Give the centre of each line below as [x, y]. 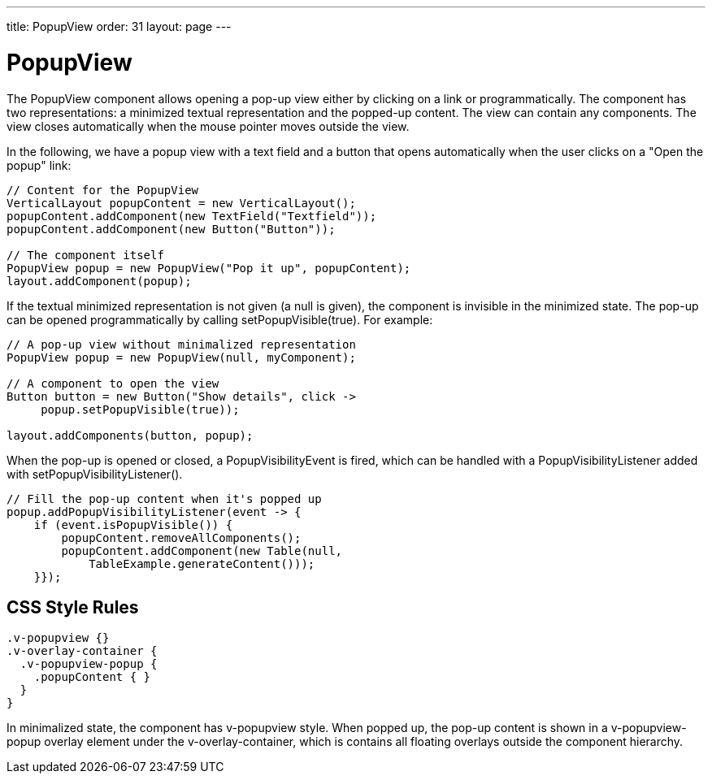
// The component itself [85, 255]
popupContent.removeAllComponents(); [181, 537]
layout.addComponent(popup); [99, 281]
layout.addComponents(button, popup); [130, 435]
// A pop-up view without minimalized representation [181, 344]
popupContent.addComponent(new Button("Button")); [171, 229]
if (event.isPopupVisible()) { [133, 524]
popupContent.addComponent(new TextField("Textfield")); [192, 216]
